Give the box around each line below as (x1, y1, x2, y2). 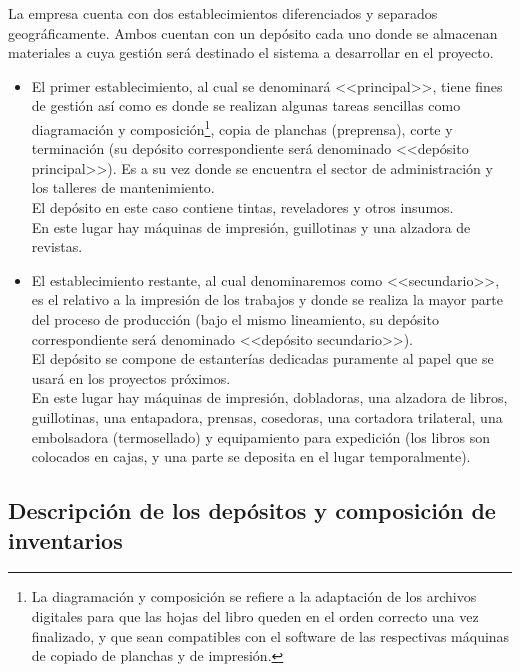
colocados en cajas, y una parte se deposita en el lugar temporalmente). (31, 446, 471, 467)
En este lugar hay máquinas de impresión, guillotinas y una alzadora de (31, 216, 471, 237)
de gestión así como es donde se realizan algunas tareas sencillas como (31, 95, 461, 116)
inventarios (8, 524, 123, 555)
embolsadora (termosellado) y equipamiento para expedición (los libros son (31, 426, 491, 447)
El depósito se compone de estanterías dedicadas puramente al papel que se (31, 348, 494, 369)
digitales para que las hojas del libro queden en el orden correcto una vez (31, 605, 479, 626)
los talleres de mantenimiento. (31, 177, 215, 198)
